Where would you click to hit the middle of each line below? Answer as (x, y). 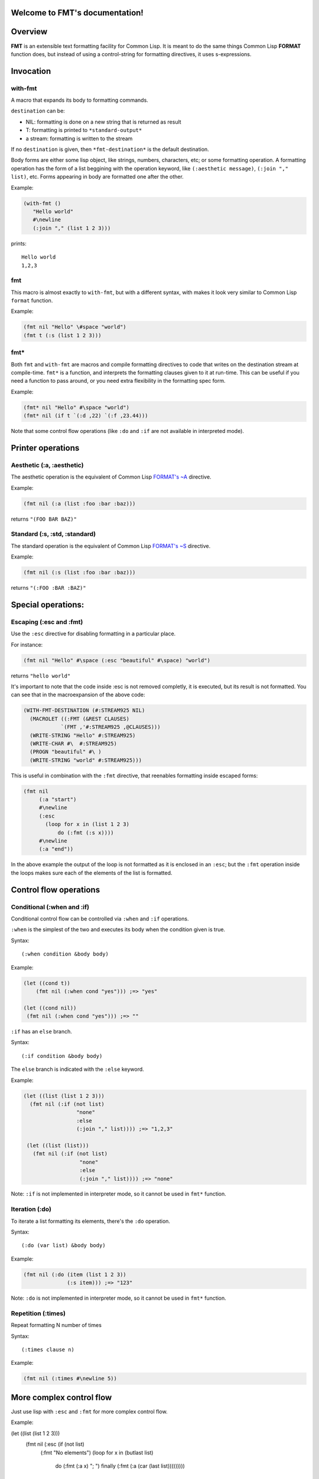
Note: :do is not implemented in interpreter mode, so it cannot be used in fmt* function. (119, 1298)
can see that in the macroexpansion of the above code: (78, 695)
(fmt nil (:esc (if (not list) (55, 1444)
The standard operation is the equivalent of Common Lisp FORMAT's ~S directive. (111, 546)
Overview (29, 32)
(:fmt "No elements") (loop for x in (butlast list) (97, 1452)
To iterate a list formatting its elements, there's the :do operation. (91, 1221)
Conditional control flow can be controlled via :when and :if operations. (100, 918)
